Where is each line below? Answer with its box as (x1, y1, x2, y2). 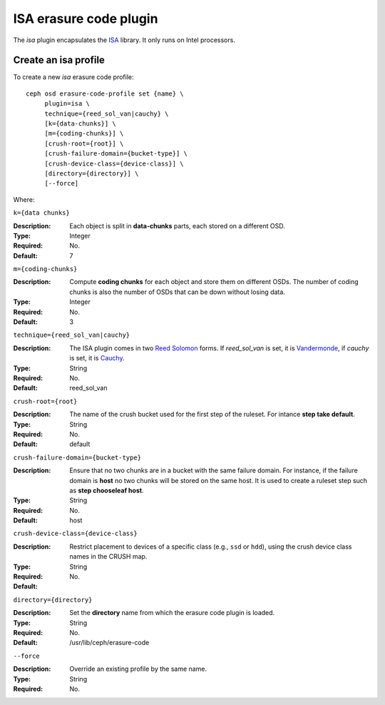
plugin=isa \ (44, 100, 91, 108)
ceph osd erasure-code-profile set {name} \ (26, 89, 185, 98)
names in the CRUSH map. (69, 552, 148, 561)
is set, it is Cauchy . (69, 354, 125, 362)
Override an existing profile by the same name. (69, 664, 207, 674)
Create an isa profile (13, 54, 105, 66)
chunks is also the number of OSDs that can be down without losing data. (69, 288, 285, 296)
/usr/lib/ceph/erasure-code (69, 639, 150, 647)
